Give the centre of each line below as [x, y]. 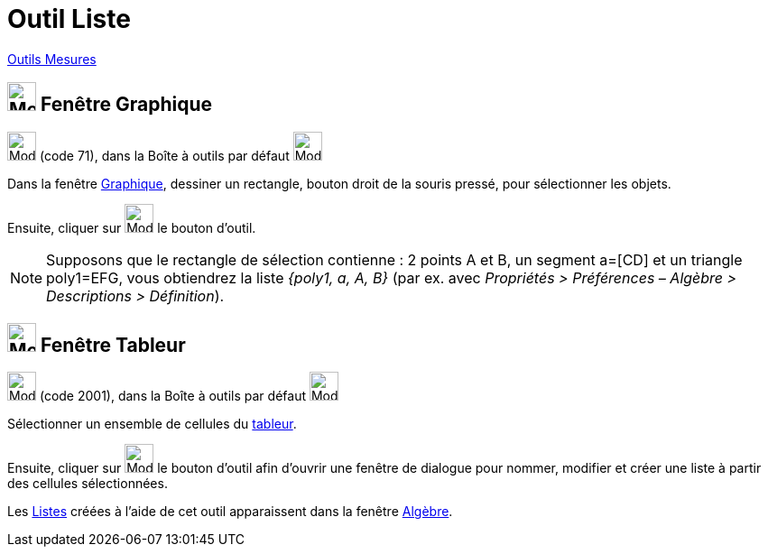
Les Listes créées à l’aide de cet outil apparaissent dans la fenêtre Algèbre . [230, 512]
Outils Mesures [52, 59]
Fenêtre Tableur [113, 346]
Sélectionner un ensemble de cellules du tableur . [152, 424]
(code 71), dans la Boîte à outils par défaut [164, 155]
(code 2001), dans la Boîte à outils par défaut [172, 396]
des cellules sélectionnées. [88, 484]
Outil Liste [69, 19]
